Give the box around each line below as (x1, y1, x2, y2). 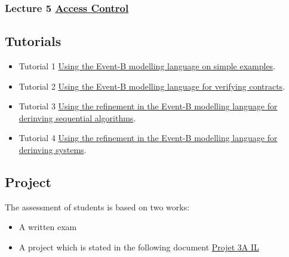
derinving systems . (19, 143, 87, 156)
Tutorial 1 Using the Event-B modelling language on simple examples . (19, 60, 276, 72)
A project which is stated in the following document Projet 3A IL (19, 241, 259, 253)
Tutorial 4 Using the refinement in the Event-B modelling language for (19, 131, 278, 144)
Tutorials (5, 32, 62, 50)
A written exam (19, 221, 77, 233)
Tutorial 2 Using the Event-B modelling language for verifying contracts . (19, 79, 285, 92)
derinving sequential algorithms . (19, 111, 136, 124)
